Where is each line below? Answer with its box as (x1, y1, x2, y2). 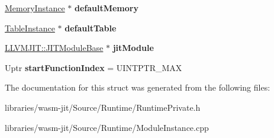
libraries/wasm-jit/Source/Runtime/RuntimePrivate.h (5, 101, 201, 113)
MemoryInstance (5, 2, 65, 14)
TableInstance (5, 21, 55, 34)
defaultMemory (74, 2, 138, 14)
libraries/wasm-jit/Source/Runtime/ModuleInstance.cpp (5, 121, 209, 133)
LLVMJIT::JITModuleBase (5, 41, 104, 54)
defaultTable (65, 21, 117, 34)
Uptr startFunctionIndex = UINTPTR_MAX (5, 61, 182, 73)
